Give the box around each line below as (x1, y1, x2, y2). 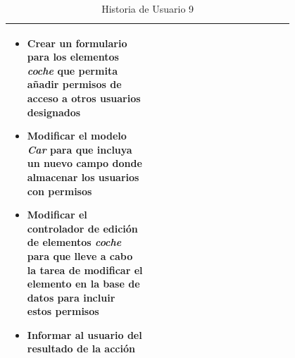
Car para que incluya (27, 142, 132, 156)
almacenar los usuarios (27, 169, 139, 184)
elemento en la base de (27, 276, 140, 291)
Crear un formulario (27, 35, 127, 50)
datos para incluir (27, 290, 115, 304)
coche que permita (27, 63, 118, 78)
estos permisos (27, 304, 99, 319)
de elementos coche (27, 235, 122, 249)
